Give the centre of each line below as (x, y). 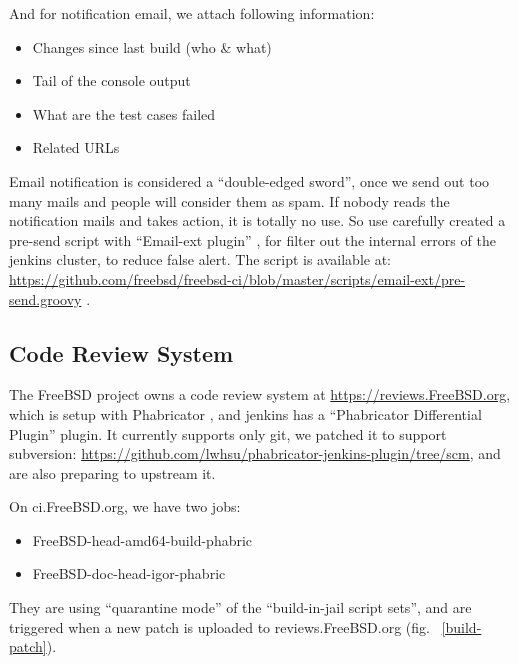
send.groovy (45, 298)
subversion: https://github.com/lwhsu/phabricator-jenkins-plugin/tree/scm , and (255, 453)
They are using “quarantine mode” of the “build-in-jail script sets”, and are (240, 607)
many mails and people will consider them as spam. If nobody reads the (229, 200)
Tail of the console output (111, 80)
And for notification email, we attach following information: (192, 13)
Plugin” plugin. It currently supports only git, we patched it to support (228, 433)
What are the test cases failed (124, 113)
